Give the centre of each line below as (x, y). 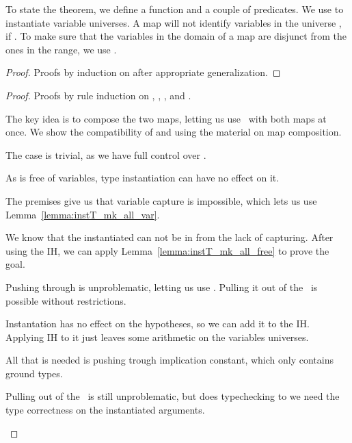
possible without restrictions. (66, 300)
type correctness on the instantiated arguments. (105, 410)
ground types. (34, 373)
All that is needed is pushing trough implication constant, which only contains (170, 360)
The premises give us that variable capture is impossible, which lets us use (161, 200)
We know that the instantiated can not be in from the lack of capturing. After (170, 237)
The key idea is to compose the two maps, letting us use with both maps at (166, 118)
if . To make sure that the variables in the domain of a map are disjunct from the (176, 36)
